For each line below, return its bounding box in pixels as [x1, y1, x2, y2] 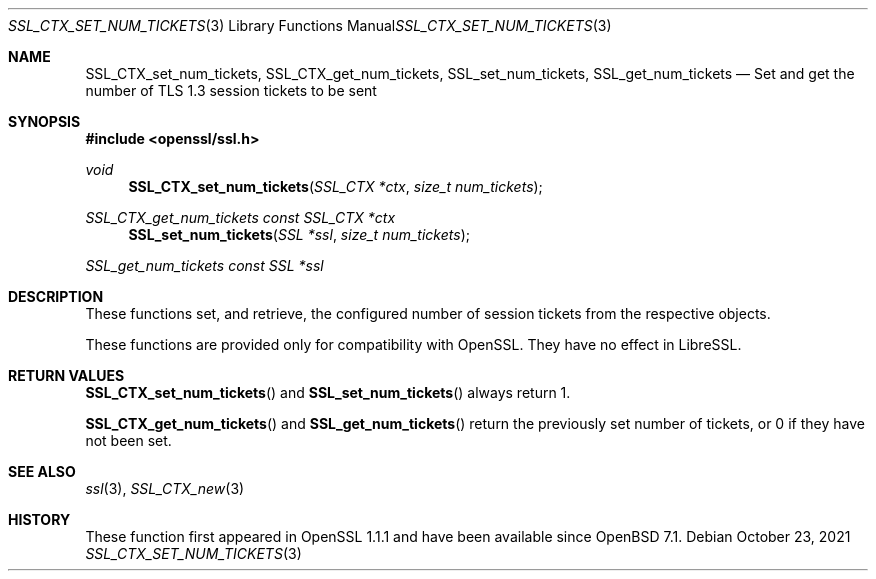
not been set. [85, 432, 172, 449]
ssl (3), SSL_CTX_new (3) [85, 480, 245, 497]
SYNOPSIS [8, 113, 81, 130]
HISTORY [8, 511, 71, 528]
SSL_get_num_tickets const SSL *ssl [85, 257, 324, 274]
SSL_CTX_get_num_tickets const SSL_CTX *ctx [85, 209, 396, 226]
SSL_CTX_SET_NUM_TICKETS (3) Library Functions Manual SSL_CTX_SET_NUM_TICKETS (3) [8, 17, 612, 34]
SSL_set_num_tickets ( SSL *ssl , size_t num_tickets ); [128, 226, 470, 243]
